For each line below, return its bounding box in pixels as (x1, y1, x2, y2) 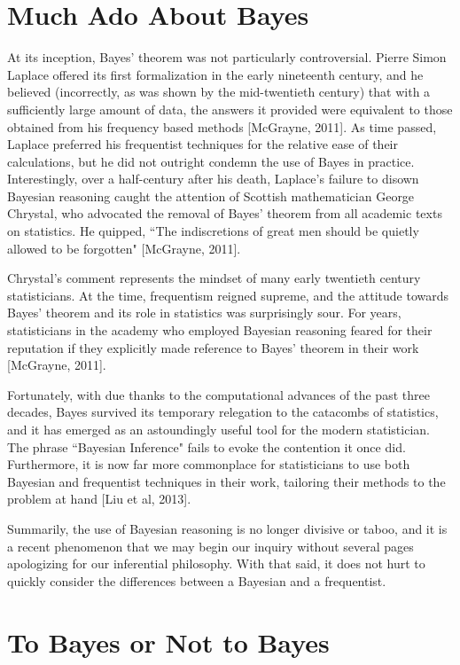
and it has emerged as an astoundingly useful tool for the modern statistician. (7, 420, 430, 438)
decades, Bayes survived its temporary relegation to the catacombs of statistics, (7, 403, 439, 421)
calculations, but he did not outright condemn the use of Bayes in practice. (7, 152, 415, 170)
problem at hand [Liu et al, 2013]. (7, 489, 191, 508)
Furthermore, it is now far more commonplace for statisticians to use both (7, 455, 410, 473)
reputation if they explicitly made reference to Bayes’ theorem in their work (7, 338, 419, 356)
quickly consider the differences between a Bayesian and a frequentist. (7, 571, 386, 590)
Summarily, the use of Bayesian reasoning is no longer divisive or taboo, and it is (7, 519, 448, 537)
